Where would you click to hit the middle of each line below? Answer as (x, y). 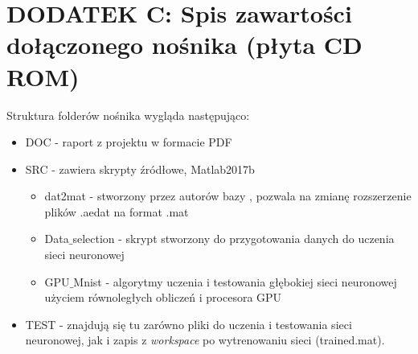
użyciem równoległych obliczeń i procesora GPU (163, 297)
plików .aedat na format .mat (117, 211)
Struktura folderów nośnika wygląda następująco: (128, 115)
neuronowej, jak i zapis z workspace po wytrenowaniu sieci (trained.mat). (205, 340)
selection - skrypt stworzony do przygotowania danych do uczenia (234, 239)
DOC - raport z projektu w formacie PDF (129, 142)
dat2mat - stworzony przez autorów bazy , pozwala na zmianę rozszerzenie (228, 196)
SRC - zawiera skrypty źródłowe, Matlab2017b (140, 169)
